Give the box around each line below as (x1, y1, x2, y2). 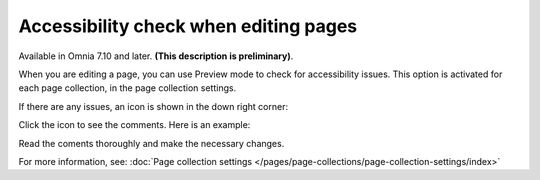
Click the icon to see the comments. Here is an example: (18, 119, 251, 131)
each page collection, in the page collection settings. (18, 82, 237, 94)
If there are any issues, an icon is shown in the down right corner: (18, 100, 289, 112)
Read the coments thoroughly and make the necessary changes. (18, 137, 285, 149)
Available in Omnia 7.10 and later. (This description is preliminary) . (18, 50, 294, 62)
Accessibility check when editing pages (18, 15, 358, 37)
